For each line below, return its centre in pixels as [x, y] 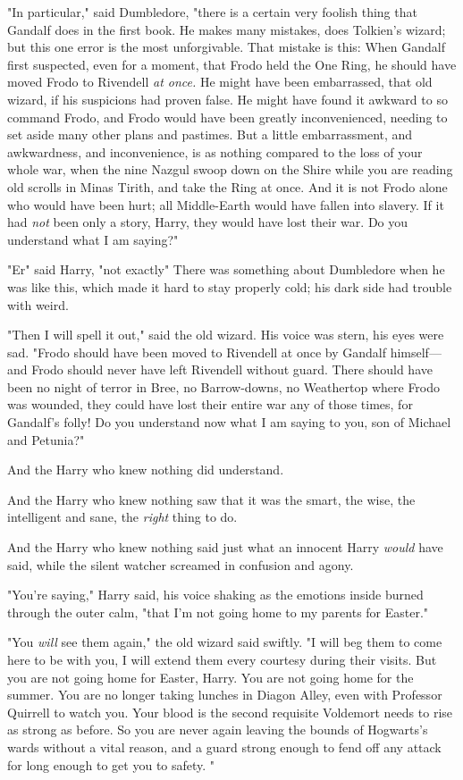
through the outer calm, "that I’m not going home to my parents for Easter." [218, 612]
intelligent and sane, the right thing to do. [122, 517]
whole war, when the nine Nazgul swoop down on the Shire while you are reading [230, 169]
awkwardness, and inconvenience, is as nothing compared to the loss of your [215, 151]
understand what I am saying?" [93, 239]
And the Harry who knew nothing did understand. [146, 470]
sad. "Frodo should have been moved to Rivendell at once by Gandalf [197, 352]
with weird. [38, 304]
